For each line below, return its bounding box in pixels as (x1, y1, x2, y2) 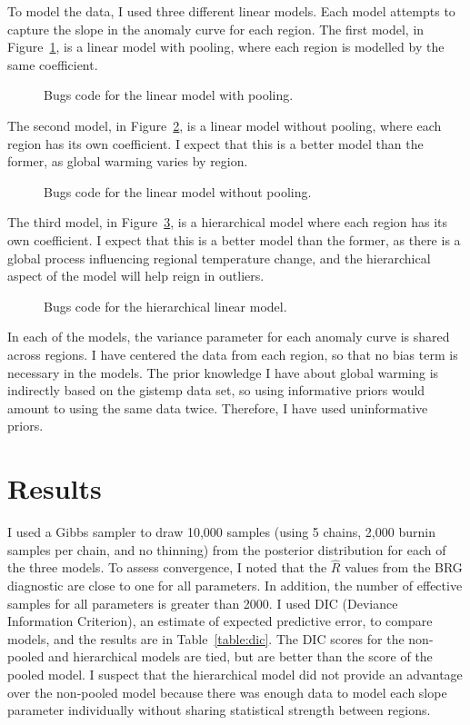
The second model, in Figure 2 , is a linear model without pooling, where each (7, 115, 442, 134)
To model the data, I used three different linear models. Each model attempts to (7, 2, 455, 20)
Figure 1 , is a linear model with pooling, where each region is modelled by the (7, 37, 445, 56)
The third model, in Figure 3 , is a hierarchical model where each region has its (7, 213, 448, 232)
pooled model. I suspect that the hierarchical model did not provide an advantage (7, 664, 463, 683)
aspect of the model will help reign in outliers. (7, 266, 265, 285)
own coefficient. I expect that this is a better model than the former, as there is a (7, 230, 461, 249)
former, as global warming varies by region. (7, 152, 248, 171)
